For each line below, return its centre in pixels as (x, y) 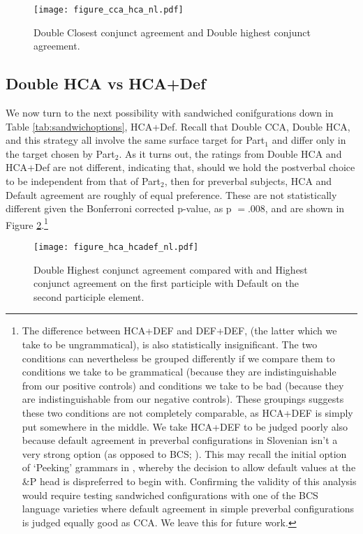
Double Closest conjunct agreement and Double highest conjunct (172, 32)
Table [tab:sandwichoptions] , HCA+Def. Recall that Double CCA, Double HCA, (178, 126)
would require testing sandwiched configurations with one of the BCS (170, 495)
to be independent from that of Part (83, 181)
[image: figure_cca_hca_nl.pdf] (109, 10)
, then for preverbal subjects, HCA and (248, 181)
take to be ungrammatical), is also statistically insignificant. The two (170, 344)
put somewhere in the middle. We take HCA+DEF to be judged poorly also (185, 426)
